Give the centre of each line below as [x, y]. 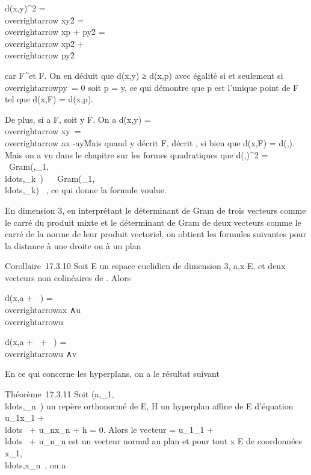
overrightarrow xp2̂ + [45, 43]
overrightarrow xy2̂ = [45, 20]
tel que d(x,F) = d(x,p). [49, 99]
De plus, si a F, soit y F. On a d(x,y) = [78, 119]
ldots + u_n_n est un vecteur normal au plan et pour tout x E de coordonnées [154, 441]
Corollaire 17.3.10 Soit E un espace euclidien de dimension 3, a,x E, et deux [145, 266]
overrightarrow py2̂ [40, 55]
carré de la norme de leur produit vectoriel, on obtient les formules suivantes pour [156, 234]
